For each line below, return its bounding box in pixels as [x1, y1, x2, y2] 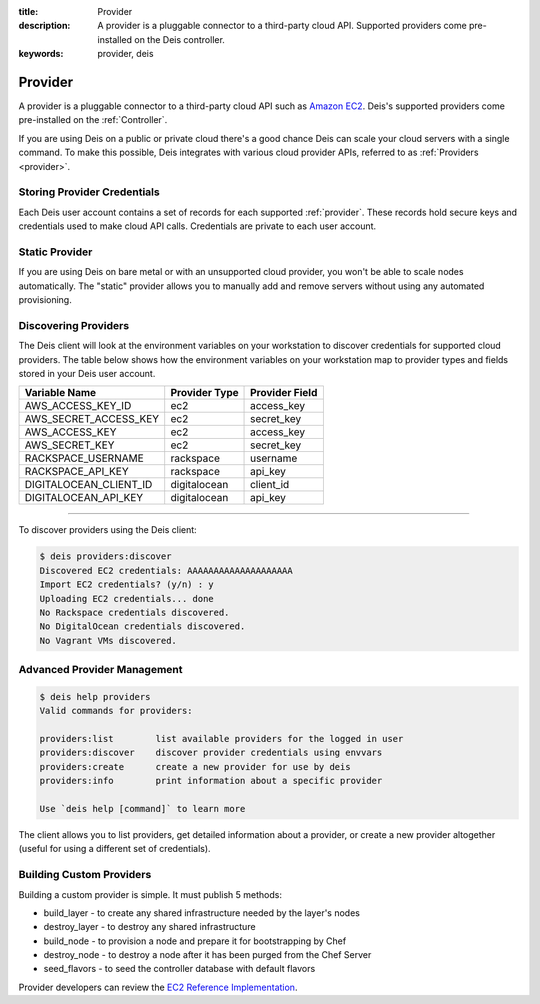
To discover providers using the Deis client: [18, 524, 197, 536]
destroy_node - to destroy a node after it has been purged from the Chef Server [43, 949, 372, 961]
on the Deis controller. [134, 33, 225, 45]
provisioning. [18, 294, 72, 306]
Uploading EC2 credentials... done [39, 593, 214, 604]
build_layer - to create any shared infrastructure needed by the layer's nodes [43, 906, 360, 919]
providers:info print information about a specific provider [39, 775, 383, 787]
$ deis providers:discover [39, 551, 172, 562]
